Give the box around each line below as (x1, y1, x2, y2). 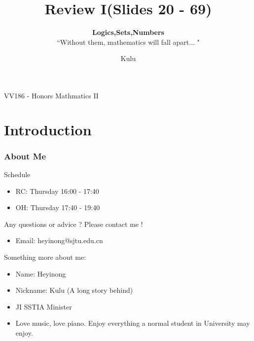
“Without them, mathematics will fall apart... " (57, 36, 200, 47)
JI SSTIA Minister (15, 301, 72, 311)
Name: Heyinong (15, 268, 66, 279)
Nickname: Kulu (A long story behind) (15, 285, 133, 295)
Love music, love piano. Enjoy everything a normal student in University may (15, 318, 250, 328)
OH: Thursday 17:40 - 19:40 (15, 202, 100, 213)
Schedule (4, 169, 31, 180)
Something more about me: (4, 252, 86, 262)
